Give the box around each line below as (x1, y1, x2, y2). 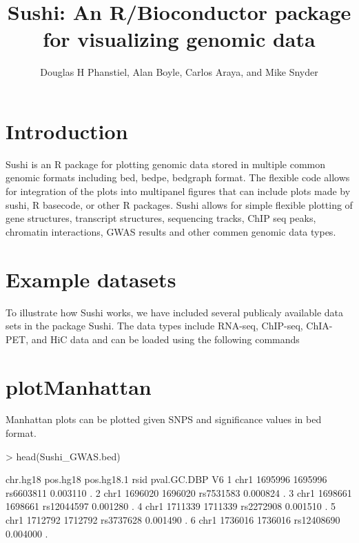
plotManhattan (6, 372, 152, 400)
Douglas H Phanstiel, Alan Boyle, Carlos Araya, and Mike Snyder (40, 65, 318, 79)
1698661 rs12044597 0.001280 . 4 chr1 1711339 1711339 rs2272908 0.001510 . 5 (6, 499, 336, 513)
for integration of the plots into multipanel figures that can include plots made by (6, 184, 351, 198)
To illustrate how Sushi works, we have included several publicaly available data (6, 305, 344, 319)
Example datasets (6, 265, 176, 293)
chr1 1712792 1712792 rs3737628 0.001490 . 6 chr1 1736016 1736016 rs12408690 (6, 513, 340, 526)
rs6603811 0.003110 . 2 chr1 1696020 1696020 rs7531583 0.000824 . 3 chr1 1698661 (6, 485, 352, 500)
